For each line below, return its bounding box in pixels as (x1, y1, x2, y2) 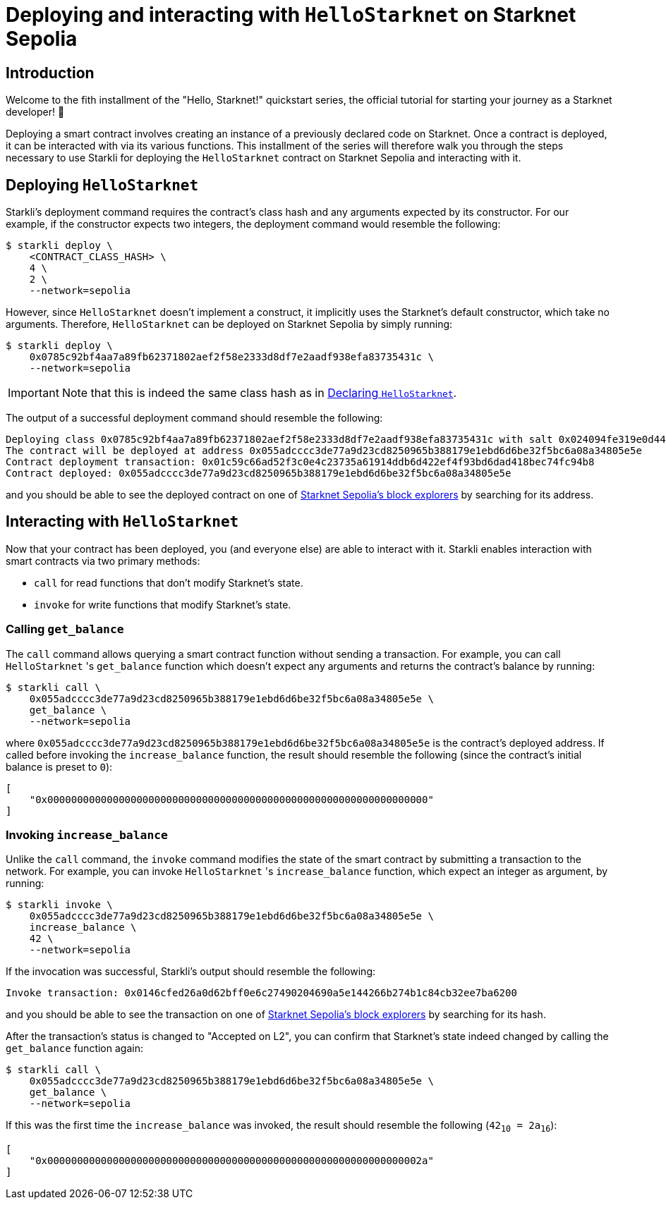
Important (8, 386, 59, 400)
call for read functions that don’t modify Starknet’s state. (34, 576, 303, 589)
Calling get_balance (6, 622, 124, 637)
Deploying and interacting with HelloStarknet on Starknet (6, 3, 576, 27)
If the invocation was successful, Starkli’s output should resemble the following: (6, 965, 376, 978)
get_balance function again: (6, 1042, 143, 1055)
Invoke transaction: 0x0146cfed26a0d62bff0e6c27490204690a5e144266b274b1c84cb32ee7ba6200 (6, 987, 517, 999)
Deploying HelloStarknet (6, 176, 199, 194)
